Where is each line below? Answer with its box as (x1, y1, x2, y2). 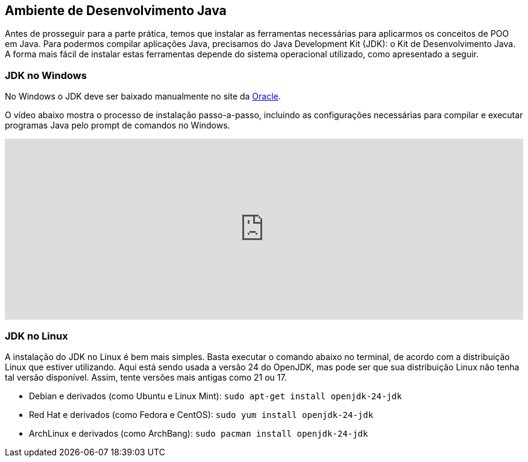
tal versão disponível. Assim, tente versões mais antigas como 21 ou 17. (5, 372, 287, 382)
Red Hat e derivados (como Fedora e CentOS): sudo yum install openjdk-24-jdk (29, 409, 374, 420)
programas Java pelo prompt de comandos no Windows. (5, 120, 230, 131)
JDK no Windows (5, 69, 87, 81)
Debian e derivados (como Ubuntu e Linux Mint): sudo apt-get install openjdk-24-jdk (29, 390, 402, 401)
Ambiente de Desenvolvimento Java (5, 3, 227, 18)
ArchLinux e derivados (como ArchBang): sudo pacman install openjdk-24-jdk (29, 428, 368, 438)
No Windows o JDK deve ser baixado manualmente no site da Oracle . (5, 91, 281, 102)
